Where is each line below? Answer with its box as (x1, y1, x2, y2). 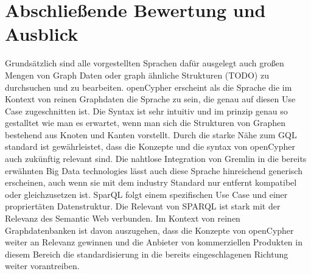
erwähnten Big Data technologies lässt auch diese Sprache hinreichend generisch (5, 164, 302, 177)
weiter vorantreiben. (5, 259, 80, 272)
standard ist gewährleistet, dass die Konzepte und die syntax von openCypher (5, 140, 295, 153)
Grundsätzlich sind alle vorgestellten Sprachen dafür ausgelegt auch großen (5, 57, 284, 69)
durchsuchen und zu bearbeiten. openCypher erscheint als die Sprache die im (5, 80, 292, 93)
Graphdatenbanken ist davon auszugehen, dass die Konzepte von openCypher (5, 223, 294, 236)
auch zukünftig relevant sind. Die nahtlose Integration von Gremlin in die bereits (5, 152, 307, 165)
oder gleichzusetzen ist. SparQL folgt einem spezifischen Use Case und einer (5, 188, 288, 200)
